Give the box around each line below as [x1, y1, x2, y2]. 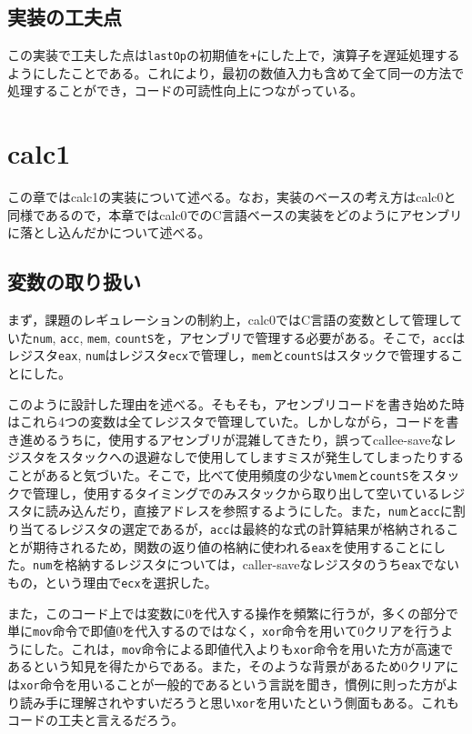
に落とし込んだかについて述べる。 [7, 223, 211, 242]
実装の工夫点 [7, 3, 122, 31]
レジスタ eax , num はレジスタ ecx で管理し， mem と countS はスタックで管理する [7, 346, 451, 365]
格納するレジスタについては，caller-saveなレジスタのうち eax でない [65, 555, 459, 574]
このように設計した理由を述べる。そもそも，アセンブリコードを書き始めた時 [7, 394, 465, 413]
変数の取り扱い [7, 267, 141, 296]
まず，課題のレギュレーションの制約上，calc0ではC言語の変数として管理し [7, 310, 450, 329]
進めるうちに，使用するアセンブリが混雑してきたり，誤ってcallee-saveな [19, 429, 444, 448]
